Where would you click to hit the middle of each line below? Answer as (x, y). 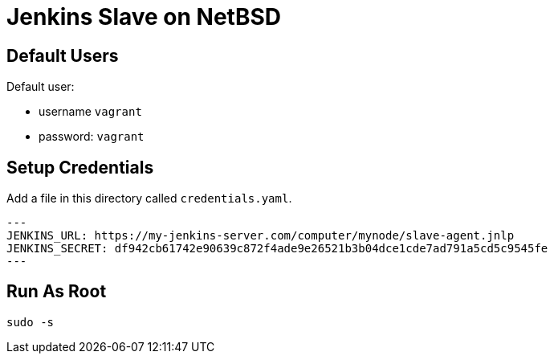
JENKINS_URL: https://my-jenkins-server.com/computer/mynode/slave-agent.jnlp (261, 236)
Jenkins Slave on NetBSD (144, 17)
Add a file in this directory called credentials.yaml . (149, 198)
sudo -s (31, 322)
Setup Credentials (80, 167)
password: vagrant (92, 137)
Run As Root (57, 292)
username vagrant (90, 112)
